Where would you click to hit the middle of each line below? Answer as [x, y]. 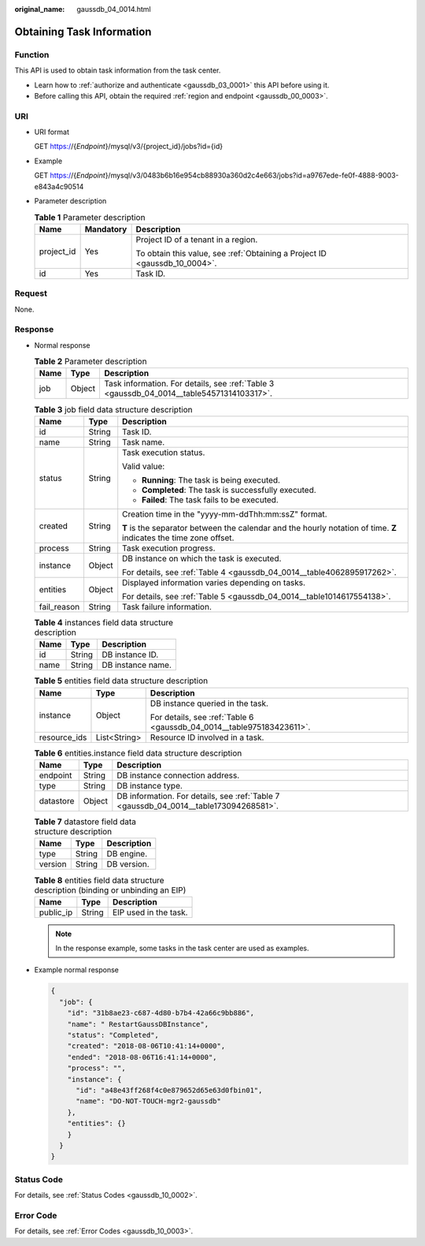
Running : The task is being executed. [211, 479]
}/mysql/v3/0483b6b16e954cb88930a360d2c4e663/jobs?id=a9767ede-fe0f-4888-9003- [252, 175]
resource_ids [63, 737]
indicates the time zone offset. [178, 538]
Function [32, 54]
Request [31, 293]
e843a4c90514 [59, 186]
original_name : [40, 9]
